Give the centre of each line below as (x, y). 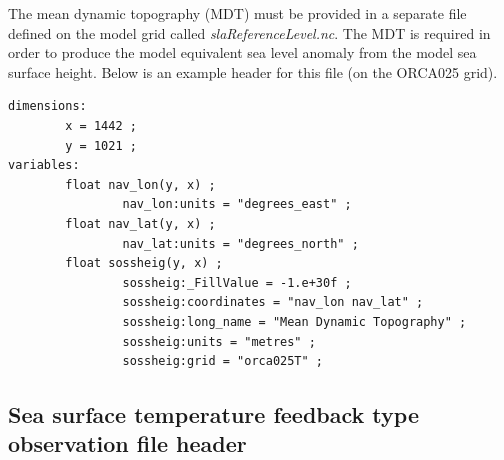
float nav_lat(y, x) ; (140, 223)
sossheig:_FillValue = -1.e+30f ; (237, 282)
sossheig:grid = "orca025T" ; (222, 361)
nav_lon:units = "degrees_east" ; (237, 204)
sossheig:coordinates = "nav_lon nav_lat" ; (273, 302)
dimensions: (47, 106)
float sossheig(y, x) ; (144, 263)
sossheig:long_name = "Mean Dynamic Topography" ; (294, 321)
